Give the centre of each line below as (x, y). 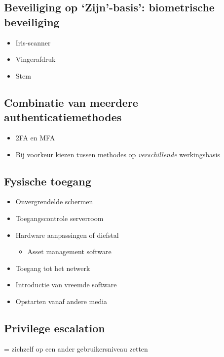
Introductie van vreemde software (66, 285)
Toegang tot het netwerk (53, 268)
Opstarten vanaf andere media (61, 301)
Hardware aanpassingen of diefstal (67, 235)
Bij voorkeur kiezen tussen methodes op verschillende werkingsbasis (118, 154)
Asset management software (69, 251)
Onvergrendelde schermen (54, 201)
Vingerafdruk (36, 59)
